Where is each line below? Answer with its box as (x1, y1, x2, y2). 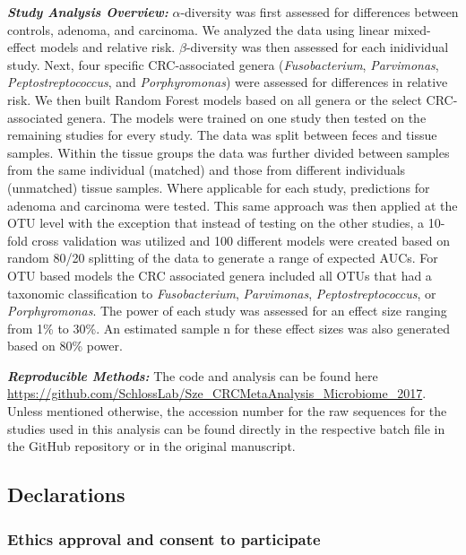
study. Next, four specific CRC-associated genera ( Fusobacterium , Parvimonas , (7, 55, 439, 74)
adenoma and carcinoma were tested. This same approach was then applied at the (7, 195, 458, 214)
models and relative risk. (39, 38, 176, 56)
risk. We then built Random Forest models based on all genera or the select (7, 90, 422, 108)
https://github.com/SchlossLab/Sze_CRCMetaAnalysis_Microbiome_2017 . (7, 384, 427, 403)
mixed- (393, 20, 431, 39)
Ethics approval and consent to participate (7, 527, 321, 550)
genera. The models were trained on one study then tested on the (66, 108, 427, 126)
